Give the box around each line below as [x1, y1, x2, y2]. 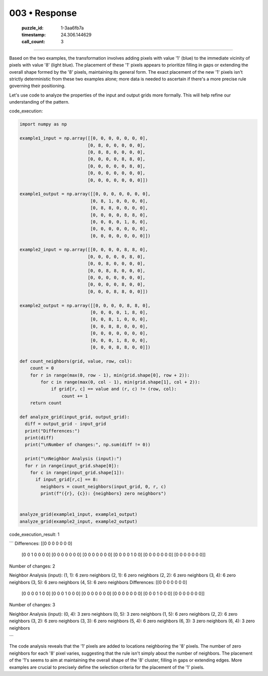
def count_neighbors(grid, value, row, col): [19, 358, 133, 364]
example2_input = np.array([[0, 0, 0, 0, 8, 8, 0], [19, 247, 148, 252]
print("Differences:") [25, 428, 80, 434]
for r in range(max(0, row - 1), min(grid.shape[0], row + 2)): [30, 372, 190, 378]
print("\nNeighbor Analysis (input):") [25, 456, 122, 461]
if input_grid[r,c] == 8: [35, 477, 99, 482]
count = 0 [30, 365, 54, 371]
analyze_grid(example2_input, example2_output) [19, 518, 137, 524]
